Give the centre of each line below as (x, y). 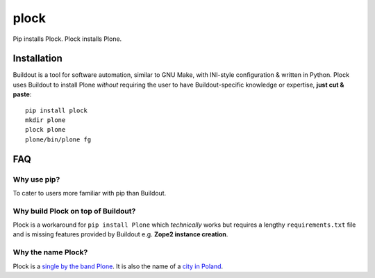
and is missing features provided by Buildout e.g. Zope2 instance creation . (120, 234)
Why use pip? (36, 179)
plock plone (45, 130)
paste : (22, 94)
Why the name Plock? (50, 252)
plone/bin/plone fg (58, 139)
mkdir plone (45, 120)
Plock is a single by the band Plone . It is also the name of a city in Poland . (118, 266)
